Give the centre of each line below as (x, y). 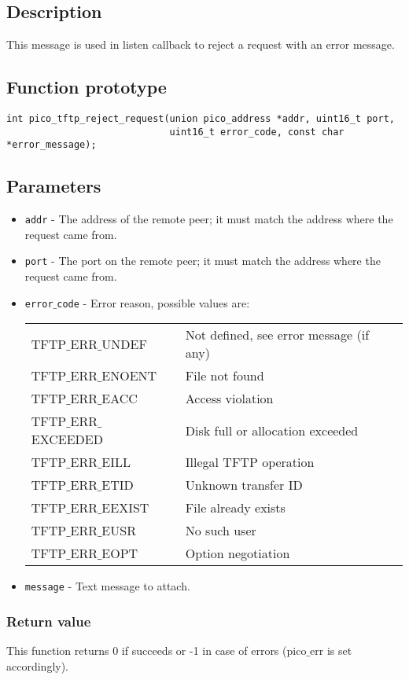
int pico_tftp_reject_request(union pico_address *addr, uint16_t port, (201, 119)
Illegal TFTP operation (250, 462)
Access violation (229, 399)
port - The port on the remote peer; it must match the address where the (203, 261)
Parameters (54, 186)
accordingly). (38, 665)
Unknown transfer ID (244, 485)
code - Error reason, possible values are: (153, 302)
